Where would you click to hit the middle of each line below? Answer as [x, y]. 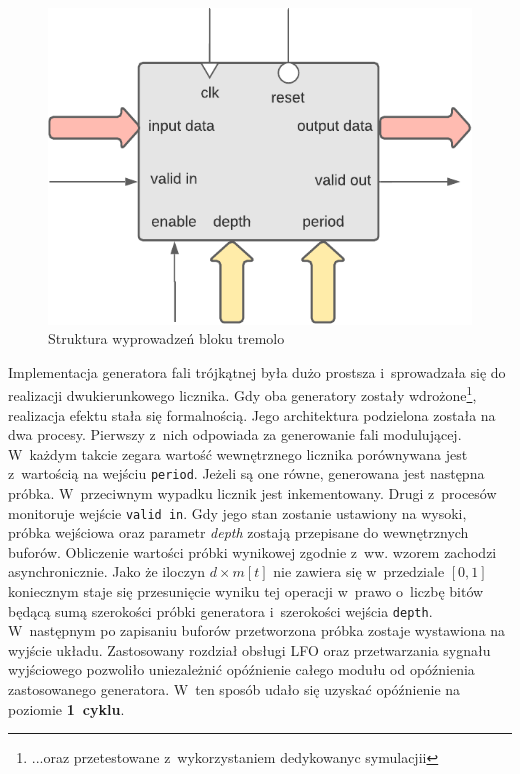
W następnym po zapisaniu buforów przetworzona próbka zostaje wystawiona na [257, 630]
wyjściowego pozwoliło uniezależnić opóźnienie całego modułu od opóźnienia [241, 669]
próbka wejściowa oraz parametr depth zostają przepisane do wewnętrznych [238, 532]
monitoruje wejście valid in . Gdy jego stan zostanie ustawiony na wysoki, [237, 512]
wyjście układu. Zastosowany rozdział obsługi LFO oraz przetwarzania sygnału [249, 649]
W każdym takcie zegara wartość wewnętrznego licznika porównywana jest [238, 453]
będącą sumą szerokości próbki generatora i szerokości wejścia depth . [220, 610]
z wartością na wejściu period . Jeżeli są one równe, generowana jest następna [246, 473]
